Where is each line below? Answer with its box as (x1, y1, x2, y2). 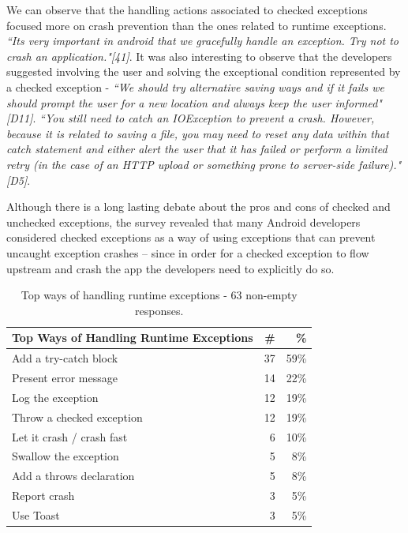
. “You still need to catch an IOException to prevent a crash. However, (32, 110, 375, 126)
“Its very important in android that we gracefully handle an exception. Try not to (6, 32, 399, 49)
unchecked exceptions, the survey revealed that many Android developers (6, 213, 361, 230)
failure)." (358, 156, 402, 172)
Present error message (12, 369, 118, 385)
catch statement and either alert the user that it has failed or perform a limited (6, 141, 387, 157)
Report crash (12, 487, 75, 504)
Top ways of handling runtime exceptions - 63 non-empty (21, 287, 298, 303)
